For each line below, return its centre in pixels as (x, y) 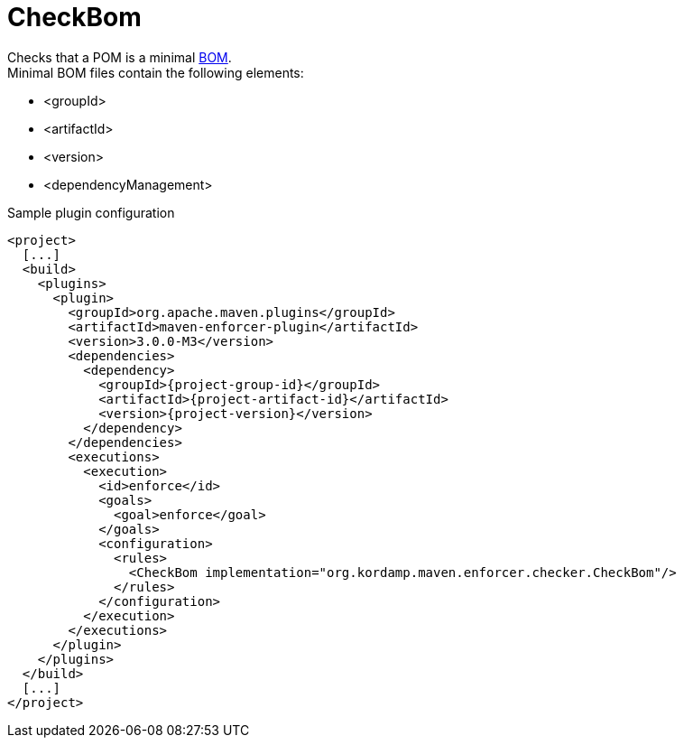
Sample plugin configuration (91, 212)
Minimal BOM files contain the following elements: (156, 72)
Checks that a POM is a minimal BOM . (120, 57)
